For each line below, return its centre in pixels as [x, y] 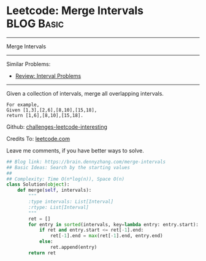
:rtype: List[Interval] [59, 207]
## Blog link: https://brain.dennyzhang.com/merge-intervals [86, 162]
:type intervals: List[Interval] [71, 202]
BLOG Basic [35, 24]
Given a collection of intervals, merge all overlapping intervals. [85, 93]
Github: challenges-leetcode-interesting [57, 127]
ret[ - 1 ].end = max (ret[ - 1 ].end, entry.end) [107, 236]
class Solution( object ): [38, 184]
